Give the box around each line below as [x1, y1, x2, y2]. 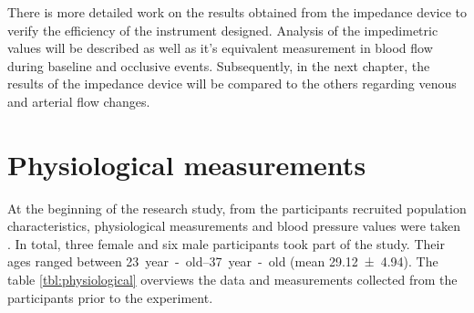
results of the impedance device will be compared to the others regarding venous [7, 74, 457, 93]
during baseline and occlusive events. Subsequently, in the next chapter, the [7, 56, 430, 75]
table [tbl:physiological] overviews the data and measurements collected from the [7, 270, 458, 289]
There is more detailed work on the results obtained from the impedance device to [7, 3, 467, 21]
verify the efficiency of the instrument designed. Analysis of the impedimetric [7, 20, 438, 39]
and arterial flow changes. [7, 91, 150, 110]
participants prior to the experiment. [7, 287, 213, 307]
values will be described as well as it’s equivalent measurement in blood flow [7, 38, 433, 57]
